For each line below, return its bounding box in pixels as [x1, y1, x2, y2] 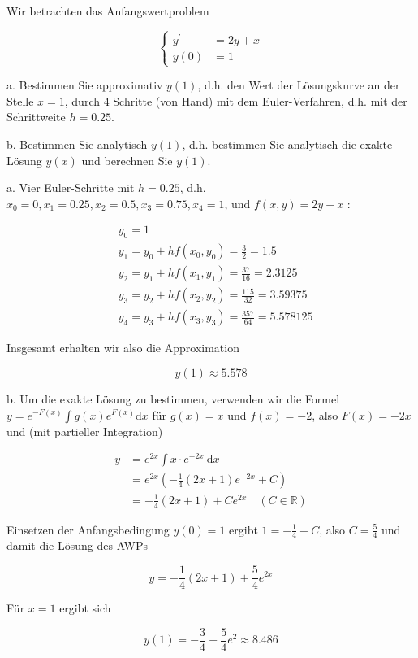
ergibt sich [59, 599, 111, 617]
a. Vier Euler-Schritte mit [6, 179, 135, 196]
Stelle [6, 92, 34, 109]
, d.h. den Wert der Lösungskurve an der [197, 76, 400, 94]
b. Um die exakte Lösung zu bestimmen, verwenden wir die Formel [6, 390, 340, 407]
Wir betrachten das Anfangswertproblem [6, 2, 209, 19]
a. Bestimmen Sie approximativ [6, 76, 163, 94]
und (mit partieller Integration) [6, 422, 163, 439]
